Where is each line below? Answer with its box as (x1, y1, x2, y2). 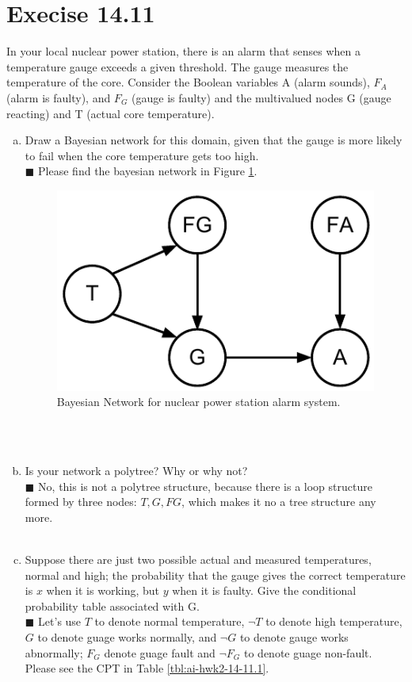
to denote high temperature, (265, 613, 402, 630)
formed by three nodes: (25, 493, 137, 510)
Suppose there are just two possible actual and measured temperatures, (25, 551, 372, 568)
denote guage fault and (104, 644, 216, 661)
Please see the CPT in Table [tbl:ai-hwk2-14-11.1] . (25, 660, 269, 676)
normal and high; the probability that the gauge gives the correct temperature (25, 566, 406, 583)
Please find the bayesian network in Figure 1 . (38, 163, 257, 179)
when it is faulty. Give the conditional (172, 582, 357, 599)
